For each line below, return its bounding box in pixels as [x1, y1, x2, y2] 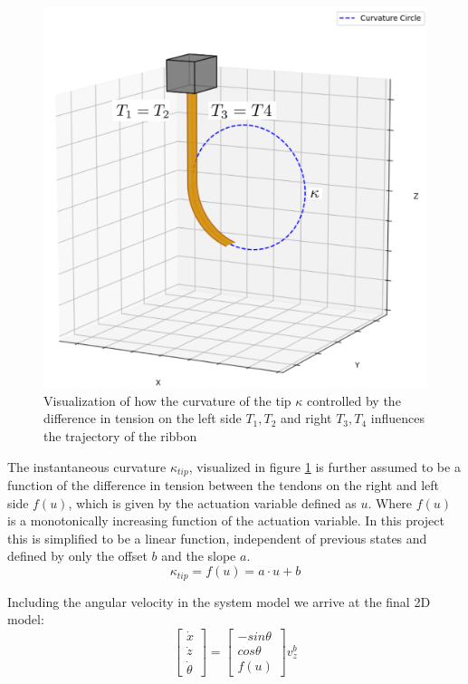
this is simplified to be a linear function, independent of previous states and [7, 528, 427, 547]
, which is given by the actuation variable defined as [68, 493, 357, 512]
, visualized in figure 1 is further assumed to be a [188, 457, 461, 476]
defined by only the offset [7, 546, 148, 565]
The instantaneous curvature [7, 457, 167, 476]
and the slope [161, 546, 236, 565]
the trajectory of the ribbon [43, 427, 197, 446]
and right [281, 409, 332, 428]
